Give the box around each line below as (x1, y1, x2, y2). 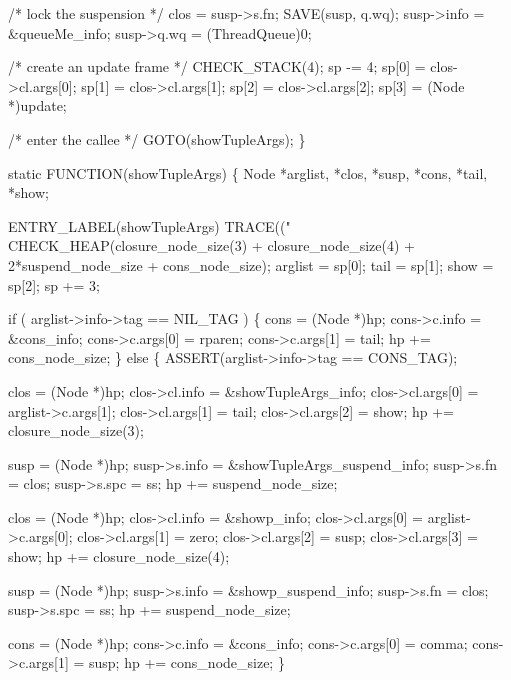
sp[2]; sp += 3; (8, 274, 100, 295)
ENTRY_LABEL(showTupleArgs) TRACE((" (8, 215, 291, 236)
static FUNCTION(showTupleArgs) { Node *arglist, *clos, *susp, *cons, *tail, (8, 162, 488, 183)
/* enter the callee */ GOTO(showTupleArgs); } (8, 128, 306, 149)
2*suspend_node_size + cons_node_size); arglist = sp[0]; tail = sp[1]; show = (8, 254, 494, 275)
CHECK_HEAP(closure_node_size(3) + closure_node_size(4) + (8, 235, 415, 256)
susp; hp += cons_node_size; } (89, 652, 285, 673)
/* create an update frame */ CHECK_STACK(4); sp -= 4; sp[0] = (8, 56, 426, 77)
